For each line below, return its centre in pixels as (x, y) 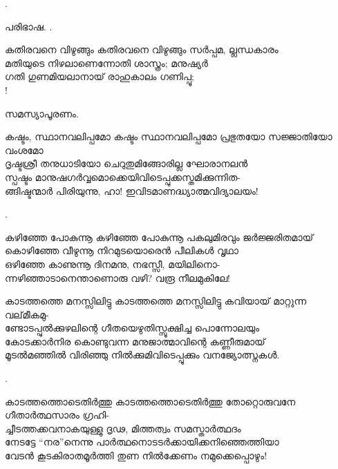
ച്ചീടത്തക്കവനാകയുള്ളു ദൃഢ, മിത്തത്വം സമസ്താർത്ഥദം (123, 428)
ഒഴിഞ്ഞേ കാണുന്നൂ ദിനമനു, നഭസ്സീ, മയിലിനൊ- (113, 264)
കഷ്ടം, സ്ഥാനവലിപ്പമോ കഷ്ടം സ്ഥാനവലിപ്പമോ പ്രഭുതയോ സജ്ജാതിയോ (169, 136)
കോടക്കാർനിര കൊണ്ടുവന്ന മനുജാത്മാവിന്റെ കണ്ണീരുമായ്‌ (135, 341)
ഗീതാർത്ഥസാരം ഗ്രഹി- (57, 415)
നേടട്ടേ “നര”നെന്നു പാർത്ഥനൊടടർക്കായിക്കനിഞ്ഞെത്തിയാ (142, 442)
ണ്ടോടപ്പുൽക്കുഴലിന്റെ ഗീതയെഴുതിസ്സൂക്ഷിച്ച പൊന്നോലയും (132, 328)
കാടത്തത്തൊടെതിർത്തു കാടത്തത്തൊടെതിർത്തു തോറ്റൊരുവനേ (150, 401)
